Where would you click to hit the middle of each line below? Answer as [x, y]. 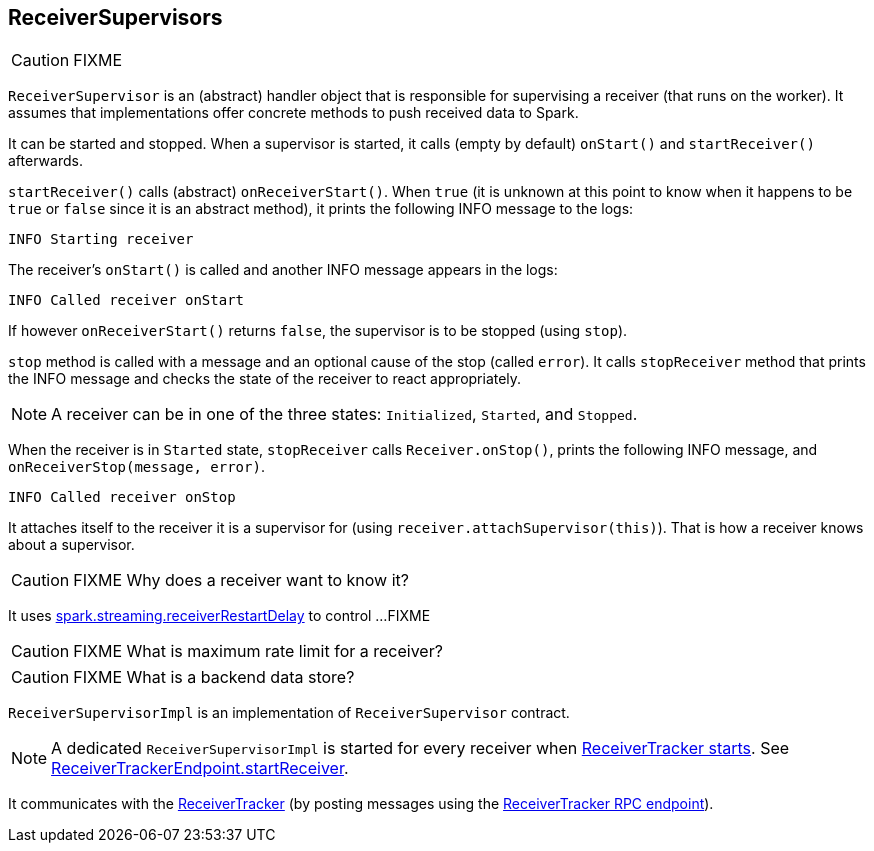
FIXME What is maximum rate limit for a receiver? [258, 651]
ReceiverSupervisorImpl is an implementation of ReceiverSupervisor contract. [289, 713]
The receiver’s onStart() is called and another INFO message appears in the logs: [283, 270]
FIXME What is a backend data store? [214, 677]
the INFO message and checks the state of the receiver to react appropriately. [265, 379]
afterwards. [45, 161]
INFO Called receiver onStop [122, 497]
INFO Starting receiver [101, 239]
